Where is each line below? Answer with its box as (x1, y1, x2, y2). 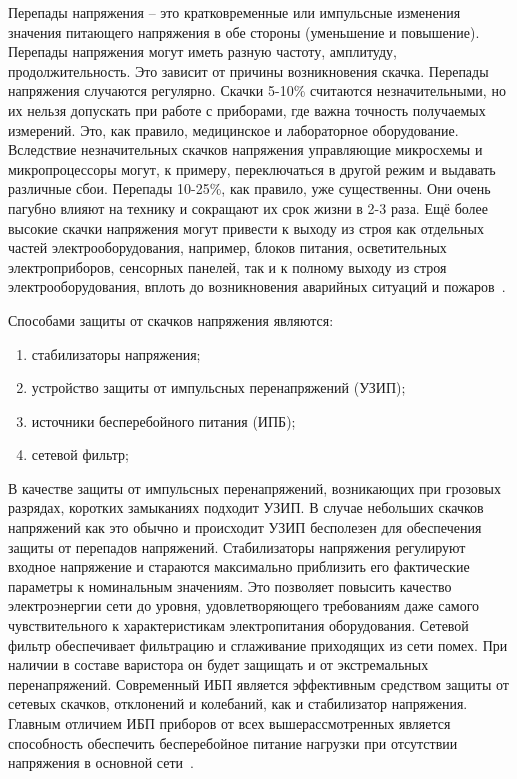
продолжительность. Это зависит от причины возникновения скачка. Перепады (8, 60, 489, 81)
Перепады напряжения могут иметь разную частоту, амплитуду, (8, 41, 397, 62)
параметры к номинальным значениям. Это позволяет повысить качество (8, 575, 452, 596)
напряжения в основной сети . (8, 752, 194, 773)
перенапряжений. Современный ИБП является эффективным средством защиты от (8, 673, 509, 694)
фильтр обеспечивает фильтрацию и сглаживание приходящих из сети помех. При (8, 634, 508, 655)
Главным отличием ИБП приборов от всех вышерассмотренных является (8, 713, 451, 733)
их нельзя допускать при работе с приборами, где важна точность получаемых (8, 99, 486, 120)
